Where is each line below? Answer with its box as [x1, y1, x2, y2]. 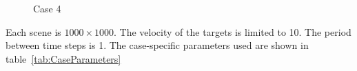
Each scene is [6, 24, 61, 39]
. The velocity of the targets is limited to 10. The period [114, 24, 351, 39]
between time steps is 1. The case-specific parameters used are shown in [6, 38, 309, 52]
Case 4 [33, 1, 61, 15]
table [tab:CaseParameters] [6, 51, 121, 65]
